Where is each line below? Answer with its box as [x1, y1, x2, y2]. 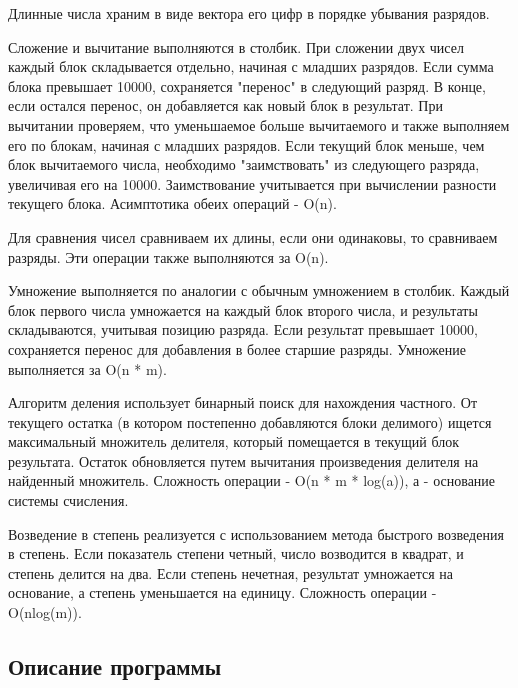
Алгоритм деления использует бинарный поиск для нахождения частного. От [8, 392, 478, 413]
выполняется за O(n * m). [8, 358, 167, 379]
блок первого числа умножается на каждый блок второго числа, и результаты [8, 299, 478, 320]
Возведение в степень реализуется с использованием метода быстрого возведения [8, 523, 504, 544]
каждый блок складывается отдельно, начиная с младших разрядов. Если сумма [8, 56, 494, 77]
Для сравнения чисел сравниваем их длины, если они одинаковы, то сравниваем [8, 226, 498, 247]
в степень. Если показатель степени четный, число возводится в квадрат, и [8, 543, 464, 564]
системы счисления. [8, 490, 129, 511]
